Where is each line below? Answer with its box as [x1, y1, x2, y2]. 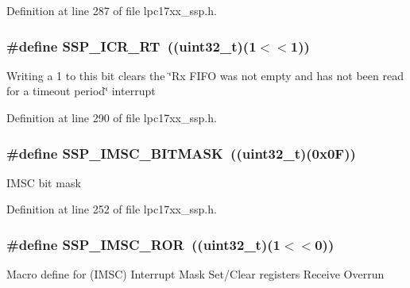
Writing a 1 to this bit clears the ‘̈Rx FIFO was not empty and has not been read [6, 67, 404, 83]
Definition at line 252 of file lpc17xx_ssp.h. [6, 201, 217, 217]
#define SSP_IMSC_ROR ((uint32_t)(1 [6, 234, 280, 254]
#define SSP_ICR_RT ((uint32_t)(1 [6, 36, 257, 56]
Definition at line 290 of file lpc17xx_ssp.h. [6, 109, 217, 125]
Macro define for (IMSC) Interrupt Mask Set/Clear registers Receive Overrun [6, 266, 385, 282]
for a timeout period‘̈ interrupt [6, 83, 156, 99]
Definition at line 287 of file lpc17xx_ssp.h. [6, 2, 217, 18]
